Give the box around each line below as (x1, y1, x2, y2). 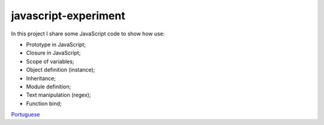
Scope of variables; (26, 58, 74, 65)
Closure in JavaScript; (26, 49, 81, 56)
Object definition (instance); (26, 66, 95, 73)
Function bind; (26, 100, 62, 107)
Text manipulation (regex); (26, 91, 91, 99)
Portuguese (11, 111, 40, 118)
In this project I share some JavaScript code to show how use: (11, 30, 165, 37)
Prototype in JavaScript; (26, 41, 86, 48)
